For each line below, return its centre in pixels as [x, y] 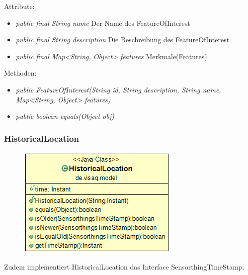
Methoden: [20, 73]
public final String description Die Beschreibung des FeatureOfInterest [123, 40]
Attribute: [19, 6]
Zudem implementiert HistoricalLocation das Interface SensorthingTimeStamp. [124, 266]
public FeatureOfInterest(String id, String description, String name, [118, 89]
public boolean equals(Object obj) [65, 116]
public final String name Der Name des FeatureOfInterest [103, 23]
